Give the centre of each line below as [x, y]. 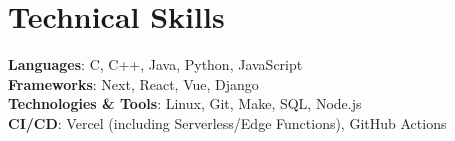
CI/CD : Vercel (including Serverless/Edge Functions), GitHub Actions [227, 122]
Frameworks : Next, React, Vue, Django [133, 83]
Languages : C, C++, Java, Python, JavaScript [155, 64]
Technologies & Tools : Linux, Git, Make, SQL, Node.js [185, 103]
